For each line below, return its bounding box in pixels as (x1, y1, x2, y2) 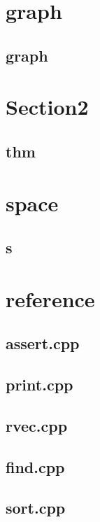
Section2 (6, 92, 89, 121)
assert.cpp (6, 332, 80, 354)
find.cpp (6, 456, 65, 477)
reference (6, 284, 95, 313)
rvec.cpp (6, 414, 68, 436)
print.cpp (6, 374, 73, 395)
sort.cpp (6, 497, 66, 519)
